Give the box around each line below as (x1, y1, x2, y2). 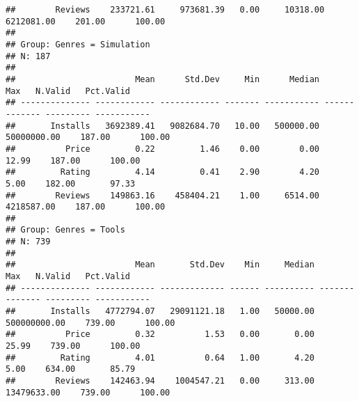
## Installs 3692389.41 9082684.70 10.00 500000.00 (6, 120, 320, 131)
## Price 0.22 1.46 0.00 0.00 (6, 143, 320, 154)
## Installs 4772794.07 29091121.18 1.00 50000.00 (6, 306, 314, 317)
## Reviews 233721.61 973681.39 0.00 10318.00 (6, 5, 325, 15)
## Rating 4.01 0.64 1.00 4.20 (6, 352, 314, 363)
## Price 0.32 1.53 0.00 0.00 (6, 329, 314, 340)
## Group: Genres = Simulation (6, 39, 150, 49)
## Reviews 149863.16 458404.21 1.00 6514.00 (6, 190, 320, 200)
